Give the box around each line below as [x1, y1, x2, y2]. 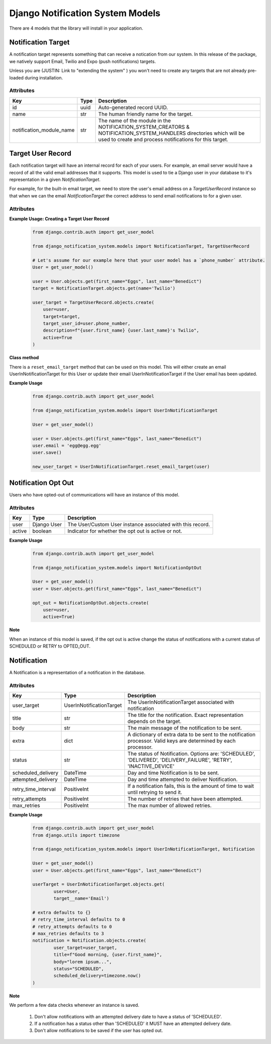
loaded [9, 74, 24, 80]
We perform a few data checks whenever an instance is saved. [9, 1002, 140, 1008]
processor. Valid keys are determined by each [127, 738, 236, 745]
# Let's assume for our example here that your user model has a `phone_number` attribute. [32, 257, 265, 263]
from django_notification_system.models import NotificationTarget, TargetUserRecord [32, 243, 249, 249]
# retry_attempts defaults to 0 [32, 923, 112, 929]
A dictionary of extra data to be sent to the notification [127, 731, 256, 738]
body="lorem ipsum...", [53, 959, 112, 965]
